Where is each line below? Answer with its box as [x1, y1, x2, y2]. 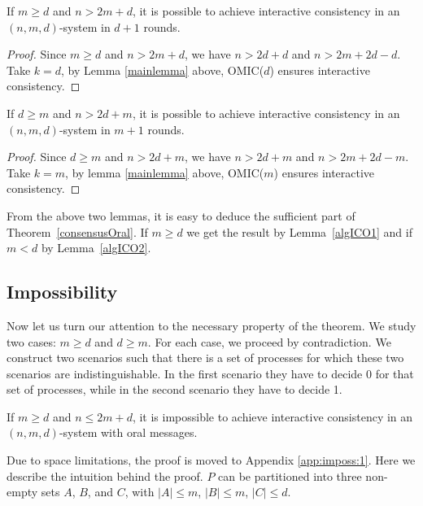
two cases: [7, 333, 56, 350]
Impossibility [7, 279, 118, 304]
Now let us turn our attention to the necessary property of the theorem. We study [7, 316, 416, 334]
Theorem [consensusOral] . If [7, 223, 148, 240]
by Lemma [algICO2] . [41, 239, 151, 256]
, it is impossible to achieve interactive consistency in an [132, 408, 413, 425]
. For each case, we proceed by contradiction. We [147, 333, 391, 350]
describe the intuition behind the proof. [7, 467, 203, 484]
